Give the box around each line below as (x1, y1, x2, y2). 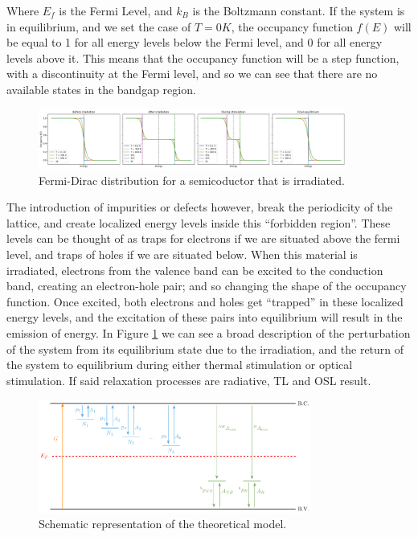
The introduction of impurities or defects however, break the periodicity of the (6, 199, 393, 215)
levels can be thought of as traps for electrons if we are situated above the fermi (6, 230, 400, 247)
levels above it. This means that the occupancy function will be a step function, (6, 49, 400, 66)
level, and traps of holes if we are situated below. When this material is (6, 246, 358, 263)
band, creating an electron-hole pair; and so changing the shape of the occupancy (6, 277, 407, 294)
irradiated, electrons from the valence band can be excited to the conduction (6, 261, 383, 278)
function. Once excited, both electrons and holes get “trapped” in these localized (6, 293, 404, 309)
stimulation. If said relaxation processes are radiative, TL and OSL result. (6, 371, 371, 388)
